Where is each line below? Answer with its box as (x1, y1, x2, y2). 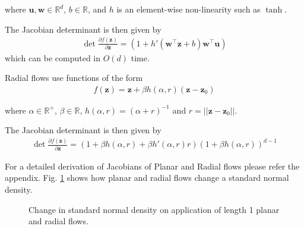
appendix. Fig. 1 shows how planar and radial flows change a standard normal (5, 171, 289, 184)
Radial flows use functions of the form (5, 71, 143, 84)
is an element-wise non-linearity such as (116, 3, 261, 15)
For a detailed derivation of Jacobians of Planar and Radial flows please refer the (5, 159, 300, 172)
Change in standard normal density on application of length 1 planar (28, 203, 280, 215)
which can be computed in (5, 51, 100, 64)
